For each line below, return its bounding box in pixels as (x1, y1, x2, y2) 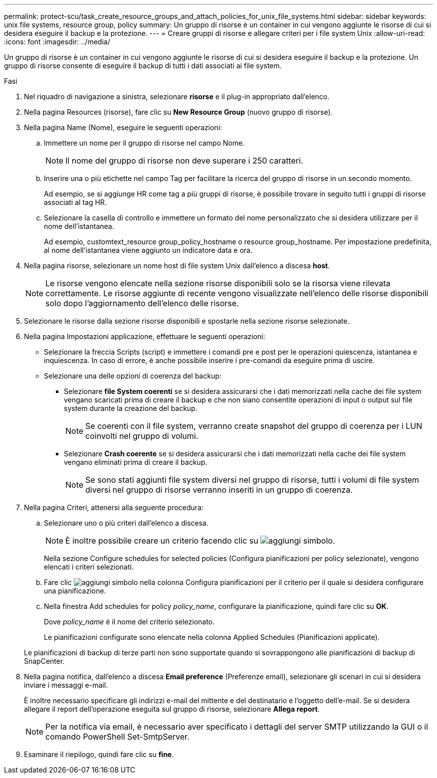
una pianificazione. (44, 586, 106, 595)
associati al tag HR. (44, 198, 107, 206)
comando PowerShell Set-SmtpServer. (45, 732, 190, 742)
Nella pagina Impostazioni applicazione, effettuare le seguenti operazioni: (24, 332, 265, 341)
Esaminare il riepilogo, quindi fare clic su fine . (24, 750, 174, 759)
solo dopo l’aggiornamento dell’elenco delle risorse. (45, 298, 239, 308)
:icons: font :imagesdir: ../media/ (4, 37, 110, 46)
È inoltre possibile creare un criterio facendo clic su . (65, 536, 335, 546)
